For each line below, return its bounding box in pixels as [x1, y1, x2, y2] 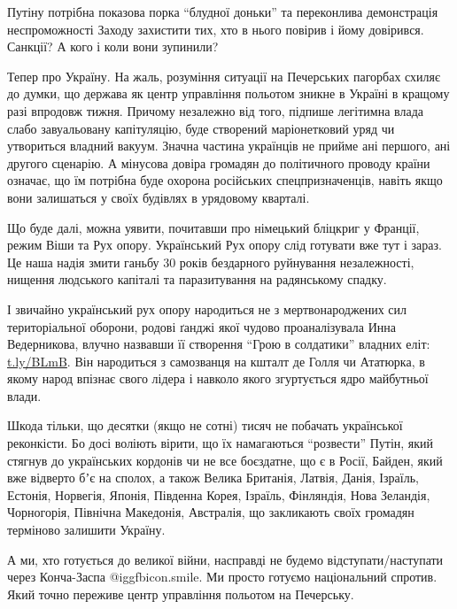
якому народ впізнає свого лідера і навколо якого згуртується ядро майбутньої [7, 369, 429, 388]
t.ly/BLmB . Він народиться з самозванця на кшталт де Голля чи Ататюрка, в [7, 351, 425, 370]
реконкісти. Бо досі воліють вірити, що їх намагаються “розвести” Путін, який [7, 434, 434, 452]
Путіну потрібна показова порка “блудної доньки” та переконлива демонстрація [7, 3, 438, 20]
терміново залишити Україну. [7, 520, 166, 539]
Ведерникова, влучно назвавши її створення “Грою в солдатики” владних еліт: [7, 335, 430, 353]
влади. [7, 386, 42, 405]
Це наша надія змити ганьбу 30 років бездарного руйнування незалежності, [7, 252, 414, 271]
